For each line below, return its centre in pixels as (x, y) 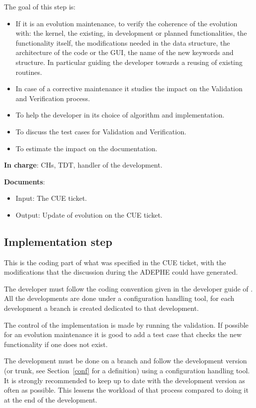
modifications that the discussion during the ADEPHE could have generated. (121, 272)
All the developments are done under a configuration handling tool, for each (119, 298)
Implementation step (58, 241)
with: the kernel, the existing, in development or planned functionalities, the (131, 33)
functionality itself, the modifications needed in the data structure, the (123, 42)
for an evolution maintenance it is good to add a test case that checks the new (123, 334)
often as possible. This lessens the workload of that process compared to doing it (126, 390)
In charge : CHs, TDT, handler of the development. (83, 165)
